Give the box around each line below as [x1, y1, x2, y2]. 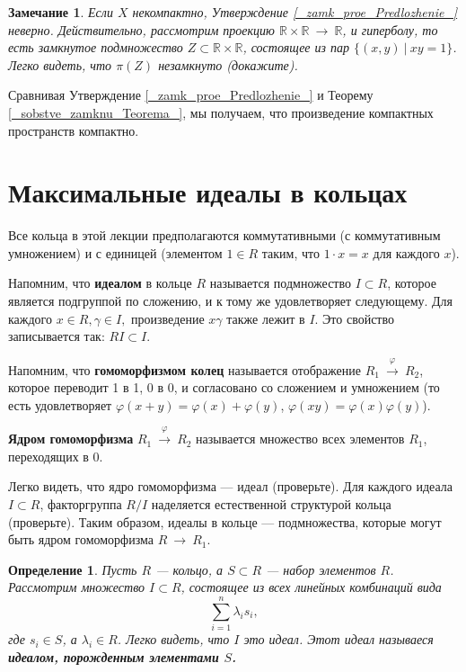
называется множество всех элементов [196, 429, 405, 448]
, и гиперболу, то [342, 20, 438, 39]
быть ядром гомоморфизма [8, 530, 154, 549]
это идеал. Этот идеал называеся [243, 630, 434, 649]
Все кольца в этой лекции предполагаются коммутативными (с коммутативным [8, 226, 441, 245]
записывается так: [8, 327, 105, 345]
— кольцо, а [155, 560, 224, 578]
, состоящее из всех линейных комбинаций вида [180, 578, 442, 596]
